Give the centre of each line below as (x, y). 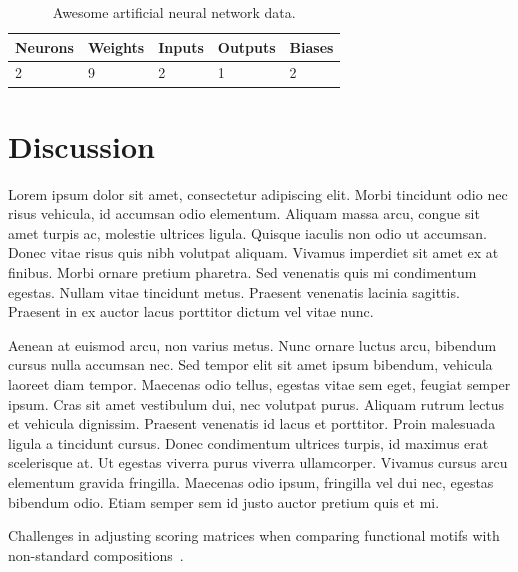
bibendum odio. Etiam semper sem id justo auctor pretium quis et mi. (224, 501)
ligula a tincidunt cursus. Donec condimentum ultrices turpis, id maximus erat (248, 442)
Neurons (44, 46)
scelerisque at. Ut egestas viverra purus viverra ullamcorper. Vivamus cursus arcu (258, 462)
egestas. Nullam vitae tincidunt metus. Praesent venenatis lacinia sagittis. (234, 291)
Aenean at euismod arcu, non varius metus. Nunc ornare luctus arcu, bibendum (252, 344)
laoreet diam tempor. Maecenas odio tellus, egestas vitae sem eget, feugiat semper (259, 384)
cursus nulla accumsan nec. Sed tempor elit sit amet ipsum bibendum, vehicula (250, 364)
